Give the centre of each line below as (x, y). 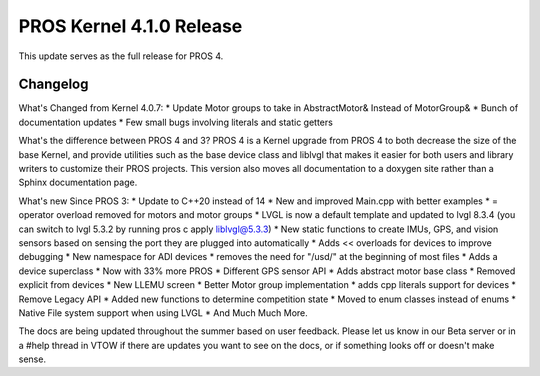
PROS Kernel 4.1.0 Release (130, 26)
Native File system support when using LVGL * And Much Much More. (163, 312)
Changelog (53, 84)
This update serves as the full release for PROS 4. (121, 56)
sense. (32, 359)
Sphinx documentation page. (78, 182)
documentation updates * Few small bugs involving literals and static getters (176, 122)
